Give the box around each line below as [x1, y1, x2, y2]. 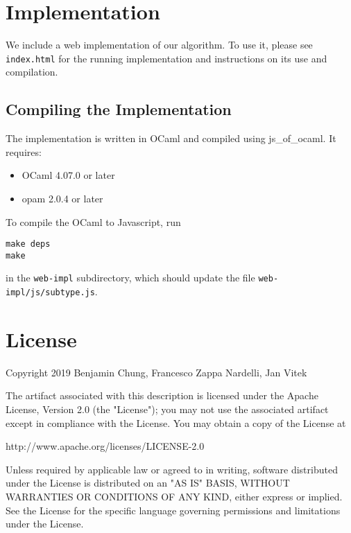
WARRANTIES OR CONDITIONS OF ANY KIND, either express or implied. [6, 489, 343, 504]
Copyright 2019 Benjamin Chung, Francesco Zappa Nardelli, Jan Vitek [6, 365, 307, 379]
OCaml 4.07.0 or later [22, 168, 115, 182]
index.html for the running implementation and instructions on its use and [6, 51, 327, 65]
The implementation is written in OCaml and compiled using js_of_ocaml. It [6, 131, 336, 146]
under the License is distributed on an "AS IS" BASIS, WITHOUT [6, 475, 290, 490]
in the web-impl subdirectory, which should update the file [6, 270, 255, 285]
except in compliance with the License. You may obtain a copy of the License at [6, 415, 346, 430]
